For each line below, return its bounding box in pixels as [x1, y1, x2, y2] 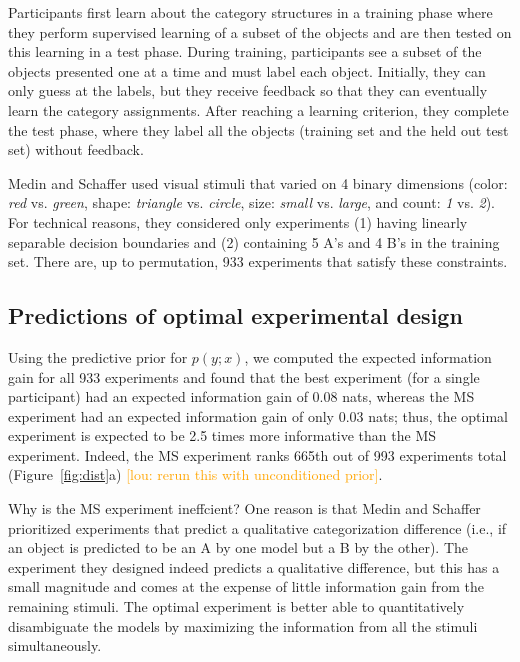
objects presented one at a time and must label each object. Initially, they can [8, 60, 486, 81]
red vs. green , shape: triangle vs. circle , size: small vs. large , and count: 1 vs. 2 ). [8, 192, 495, 213]
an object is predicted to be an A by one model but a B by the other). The [8, 537, 468, 558]
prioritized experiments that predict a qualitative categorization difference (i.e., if [8, 517, 507, 538]
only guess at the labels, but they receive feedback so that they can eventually [8, 80, 488, 101]
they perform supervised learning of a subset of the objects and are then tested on [8, 21, 512, 42]
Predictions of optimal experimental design [8, 300, 463, 331]
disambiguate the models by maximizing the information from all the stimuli [8, 615, 478, 636]
